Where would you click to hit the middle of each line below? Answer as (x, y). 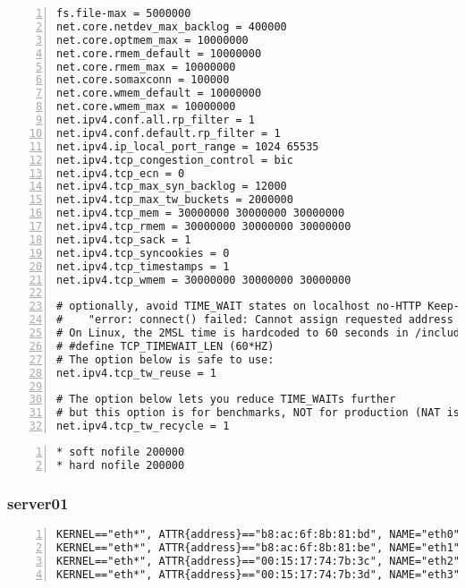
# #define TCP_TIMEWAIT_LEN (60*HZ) (165, 346)
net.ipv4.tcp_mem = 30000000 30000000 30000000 (201, 213)
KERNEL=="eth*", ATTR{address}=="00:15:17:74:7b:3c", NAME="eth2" (258, 561)
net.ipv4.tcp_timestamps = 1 (143, 266)
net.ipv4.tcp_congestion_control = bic (175, 160)
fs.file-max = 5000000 (124, 13)
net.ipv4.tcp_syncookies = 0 (143, 253)
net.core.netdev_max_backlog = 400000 (172, 26)
